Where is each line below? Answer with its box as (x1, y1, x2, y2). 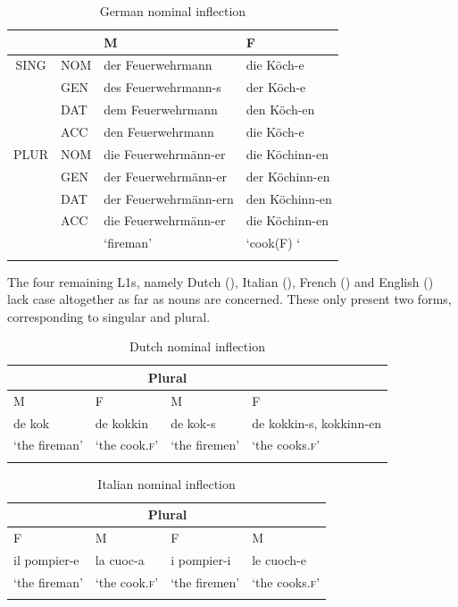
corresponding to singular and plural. (7, 307, 211, 325)
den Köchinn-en (246, 189, 332, 207)
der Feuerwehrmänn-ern (104, 189, 234, 207)
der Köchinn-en (246, 166, 330, 185)
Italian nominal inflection (97, 474, 236, 493)
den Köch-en (246, 100, 315, 119)
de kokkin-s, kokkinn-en (252, 413, 381, 432)
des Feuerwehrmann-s (104, 78, 221, 97)
